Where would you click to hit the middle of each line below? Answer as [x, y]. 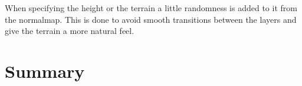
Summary [45, 70]
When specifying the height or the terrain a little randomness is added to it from [151, 8]
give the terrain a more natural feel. [70, 31]
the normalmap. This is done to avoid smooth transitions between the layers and [151, 19]
